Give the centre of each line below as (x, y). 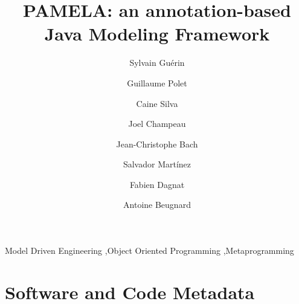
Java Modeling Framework (157, 34)
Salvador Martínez (157, 164)
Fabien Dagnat (157, 184)
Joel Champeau (157, 124)
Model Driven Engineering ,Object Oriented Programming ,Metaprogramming (149, 251)
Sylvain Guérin (157, 63)
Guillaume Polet (157, 82)
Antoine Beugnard (157, 205)
